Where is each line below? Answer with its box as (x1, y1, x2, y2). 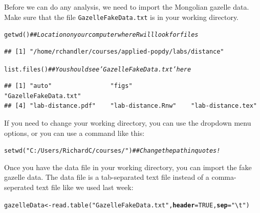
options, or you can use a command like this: (4, 127, 145, 138)
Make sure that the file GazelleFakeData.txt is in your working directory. (4, 11, 239, 22)
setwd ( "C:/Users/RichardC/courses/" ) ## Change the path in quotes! (4, 147, 221, 155)
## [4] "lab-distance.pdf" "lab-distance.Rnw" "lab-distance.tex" (4, 102, 257, 110)
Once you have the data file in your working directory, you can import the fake (4, 161, 252, 172)
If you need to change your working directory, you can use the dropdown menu (4, 117, 251, 128)
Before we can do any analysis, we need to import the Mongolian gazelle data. (4, 2, 249, 12)
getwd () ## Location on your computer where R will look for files (4, 31, 199, 39)
